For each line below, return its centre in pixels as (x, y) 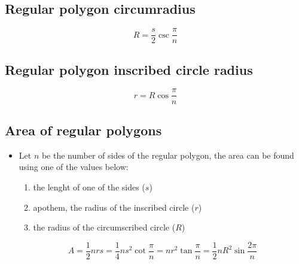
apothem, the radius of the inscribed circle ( (114, 207)
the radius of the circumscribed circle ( (104, 227)
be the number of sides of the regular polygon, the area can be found (168, 155)
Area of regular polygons (83, 130)
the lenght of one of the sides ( (89, 186)
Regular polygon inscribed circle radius (129, 69)
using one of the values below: (74, 167)
